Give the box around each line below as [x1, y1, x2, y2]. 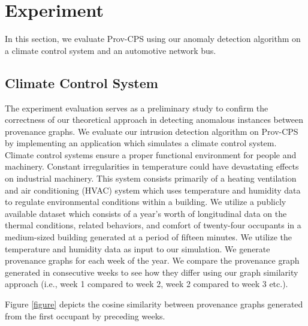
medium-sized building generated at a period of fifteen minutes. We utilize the [5, 231, 292, 243]
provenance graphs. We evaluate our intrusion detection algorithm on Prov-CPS [5, 125, 298, 137]
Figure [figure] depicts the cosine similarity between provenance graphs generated [5, 298, 303, 310]
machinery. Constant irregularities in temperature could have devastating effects [5, 160, 299, 173]
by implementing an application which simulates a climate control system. [5, 137, 277, 149]
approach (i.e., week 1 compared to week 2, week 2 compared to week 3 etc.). [5, 277, 288, 290]
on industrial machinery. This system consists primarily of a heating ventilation [5, 172, 297, 185]
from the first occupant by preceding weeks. [5, 309, 165, 322]
